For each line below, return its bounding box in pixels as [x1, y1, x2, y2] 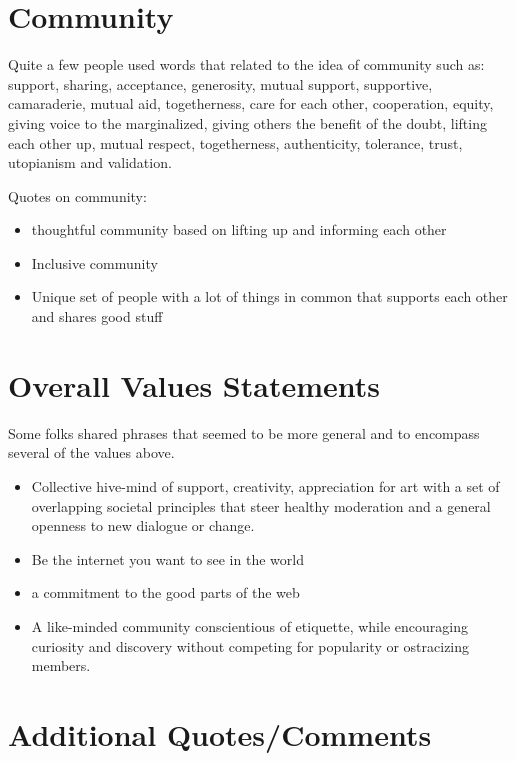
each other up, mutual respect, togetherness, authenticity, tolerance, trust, [8, 132, 463, 153]
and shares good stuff [31, 306, 163, 327]
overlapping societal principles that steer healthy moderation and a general [31, 495, 491, 516]
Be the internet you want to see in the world [31, 548, 304, 569]
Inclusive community [31, 252, 158, 273]
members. [31, 655, 91, 676]
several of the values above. [8, 442, 175, 463]
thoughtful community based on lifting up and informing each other [31, 219, 447, 240]
